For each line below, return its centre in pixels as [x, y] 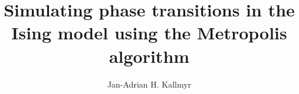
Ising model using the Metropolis [149, 33]
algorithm [149, 56]
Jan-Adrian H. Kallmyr [149, 84]
